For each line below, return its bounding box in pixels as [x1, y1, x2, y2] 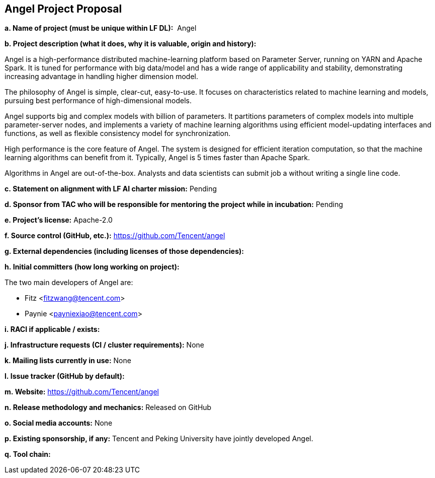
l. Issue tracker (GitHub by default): [5, 372, 125, 381]
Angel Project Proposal [5, 3, 122, 15]
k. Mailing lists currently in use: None [5, 356, 131, 365]
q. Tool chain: [5, 450, 51, 459]
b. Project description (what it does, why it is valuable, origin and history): [5, 39, 256, 48]
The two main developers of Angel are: [5, 278, 133, 287]
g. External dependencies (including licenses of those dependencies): [5, 247, 244, 256]
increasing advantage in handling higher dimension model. [5, 72, 198, 81]
